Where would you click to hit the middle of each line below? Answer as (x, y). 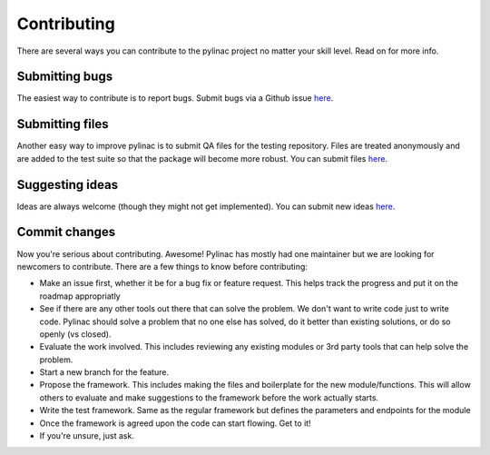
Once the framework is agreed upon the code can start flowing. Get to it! (176, 423)
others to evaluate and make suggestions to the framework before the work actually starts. (209, 397)
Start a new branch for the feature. (104, 372)
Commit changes (66, 232)
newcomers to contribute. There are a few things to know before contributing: (162, 266)
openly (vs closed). (76, 334)
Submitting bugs (65, 77)
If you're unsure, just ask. (87, 436)
